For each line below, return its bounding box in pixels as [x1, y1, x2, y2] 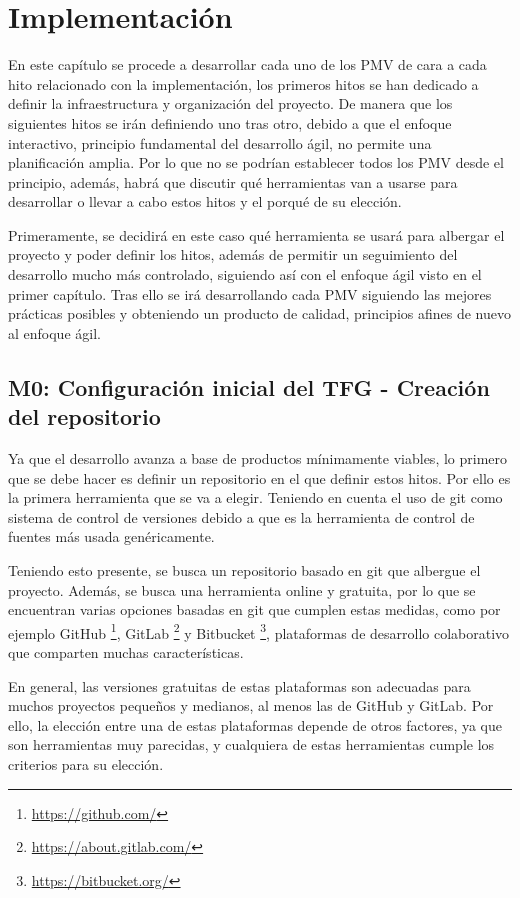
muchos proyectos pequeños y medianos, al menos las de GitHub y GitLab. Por [8, 695, 494, 716]
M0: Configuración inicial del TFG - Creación [8, 371, 490, 402]
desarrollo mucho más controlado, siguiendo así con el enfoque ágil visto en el [8, 264, 482, 285]
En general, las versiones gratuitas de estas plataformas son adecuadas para [8, 675, 471, 696]
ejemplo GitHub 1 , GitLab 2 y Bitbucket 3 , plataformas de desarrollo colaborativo [8, 619, 510, 643]
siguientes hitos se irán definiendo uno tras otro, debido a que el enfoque [8, 112, 452, 133]
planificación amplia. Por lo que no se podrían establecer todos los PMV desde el [8, 152, 504, 173]
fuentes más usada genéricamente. [8, 526, 215, 547]
